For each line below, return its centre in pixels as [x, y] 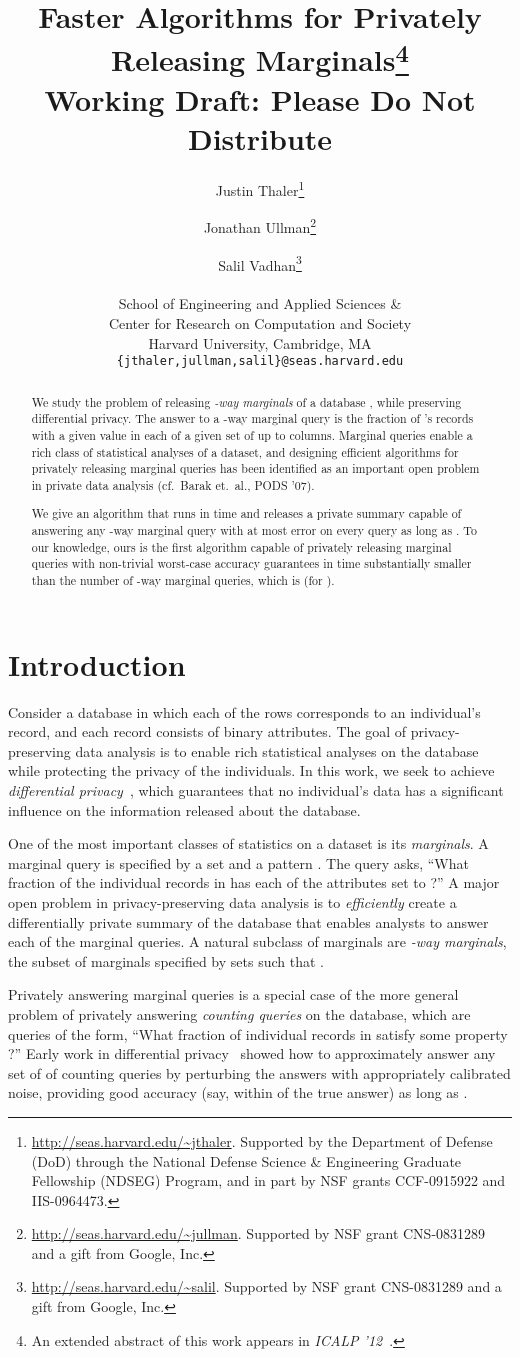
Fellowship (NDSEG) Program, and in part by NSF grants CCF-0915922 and [268, 1180]
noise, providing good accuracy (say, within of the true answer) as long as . [238, 1092]
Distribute [260, 138]
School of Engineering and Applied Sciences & [260, 303]
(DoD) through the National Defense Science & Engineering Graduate [246, 1160]
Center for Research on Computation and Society [260, 322]
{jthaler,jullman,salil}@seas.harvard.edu [260, 361]
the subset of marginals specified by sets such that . [166, 960]
